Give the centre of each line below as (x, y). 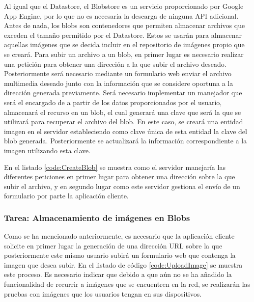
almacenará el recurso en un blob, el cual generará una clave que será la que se (123, 112)
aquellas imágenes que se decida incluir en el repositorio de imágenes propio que (124, 44)
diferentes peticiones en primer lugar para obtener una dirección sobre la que (120, 177)
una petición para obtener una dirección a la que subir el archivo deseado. (115, 64)
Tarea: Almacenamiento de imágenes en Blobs (97, 217)
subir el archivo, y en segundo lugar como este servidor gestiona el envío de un (122, 186)
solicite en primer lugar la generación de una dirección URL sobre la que (113, 245)
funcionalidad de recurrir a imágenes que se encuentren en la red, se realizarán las (127, 284)
